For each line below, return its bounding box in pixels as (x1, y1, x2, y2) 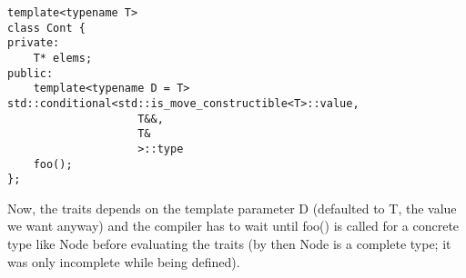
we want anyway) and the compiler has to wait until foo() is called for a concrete (7, 216, 460, 235)
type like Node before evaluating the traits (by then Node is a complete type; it (7, 234, 451, 253)
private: (7, 36, 60, 50)
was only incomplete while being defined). (7, 252, 240, 271)
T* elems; (33, 51, 93, 65)
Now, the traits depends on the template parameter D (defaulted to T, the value (7, 198, 457, 217)
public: (7, 66, 54, 80)
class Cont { (7, 21, 86, 35)
